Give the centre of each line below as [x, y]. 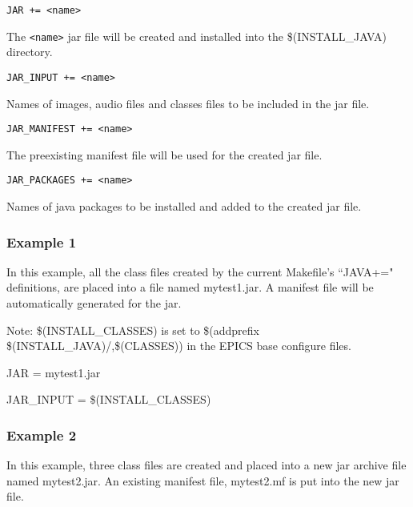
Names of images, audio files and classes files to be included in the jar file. [188, 103]
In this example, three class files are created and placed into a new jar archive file [206, 465]
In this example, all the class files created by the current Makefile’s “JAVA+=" [200, 271]
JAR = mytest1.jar [54, 372]
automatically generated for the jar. [94, 303]
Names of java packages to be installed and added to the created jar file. [184, 206]
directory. [30, 52]
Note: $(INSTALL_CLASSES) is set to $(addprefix [133, 330]
